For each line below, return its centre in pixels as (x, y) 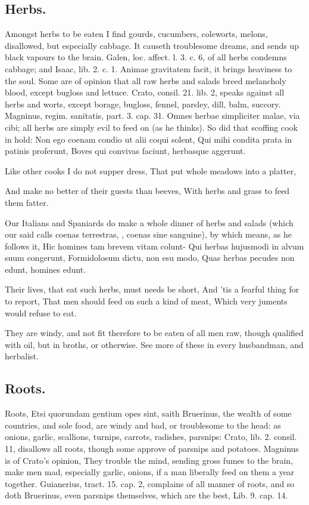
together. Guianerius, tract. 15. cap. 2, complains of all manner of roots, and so (150, 483)
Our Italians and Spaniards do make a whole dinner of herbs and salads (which (149, 222)
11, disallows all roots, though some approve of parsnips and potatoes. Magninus (152, 449)
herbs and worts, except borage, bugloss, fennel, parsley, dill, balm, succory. (143, 104)
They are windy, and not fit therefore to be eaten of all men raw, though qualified (154, 333)
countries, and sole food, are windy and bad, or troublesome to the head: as (143, 425)
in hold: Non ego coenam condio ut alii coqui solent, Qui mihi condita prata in (148, 139)
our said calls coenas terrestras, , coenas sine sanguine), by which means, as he (148, 234)
